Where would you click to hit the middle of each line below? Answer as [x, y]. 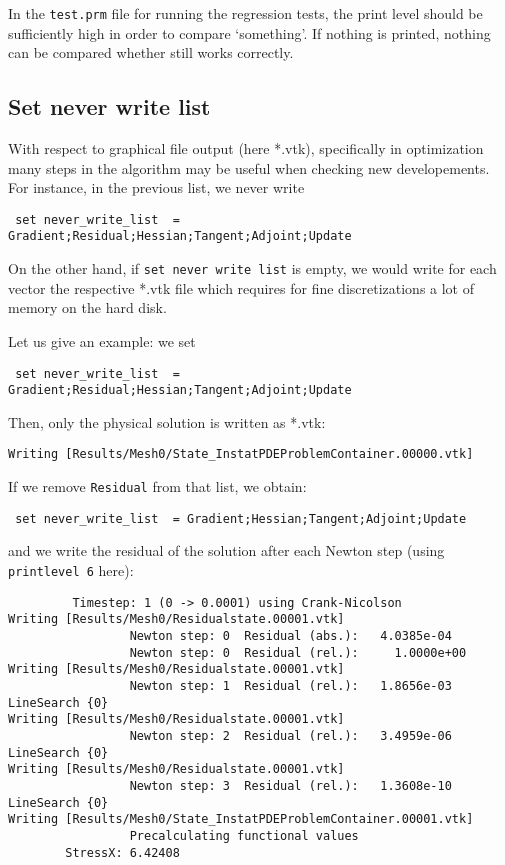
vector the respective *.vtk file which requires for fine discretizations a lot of [241, 287]
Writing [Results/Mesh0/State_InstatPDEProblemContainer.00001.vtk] [241, 819]
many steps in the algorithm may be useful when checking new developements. [249, 167]
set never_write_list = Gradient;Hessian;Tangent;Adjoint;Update [241, 518]
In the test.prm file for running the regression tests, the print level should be [245, 13]
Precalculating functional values [244, 835]
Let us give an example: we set [102, 340]
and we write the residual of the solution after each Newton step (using [226, 550]
